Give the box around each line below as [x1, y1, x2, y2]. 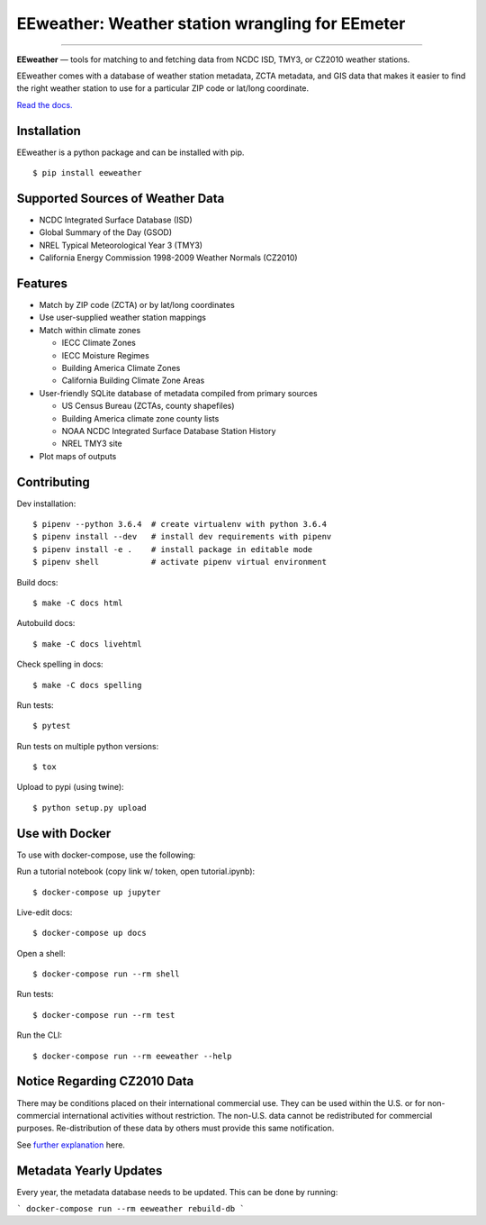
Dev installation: [16, 498, 76, 509]
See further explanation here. [16, 1139, 126, 1150]
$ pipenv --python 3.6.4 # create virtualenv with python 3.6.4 [32, 519, 328, 529]
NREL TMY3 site [61, 438, 122, 449]
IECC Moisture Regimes [61, 349, 150, 360]
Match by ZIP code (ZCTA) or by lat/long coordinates [39, 300, 236, 310]
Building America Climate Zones [61, 362, 181, 373]
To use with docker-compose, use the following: [16, 849, 196, 860]
